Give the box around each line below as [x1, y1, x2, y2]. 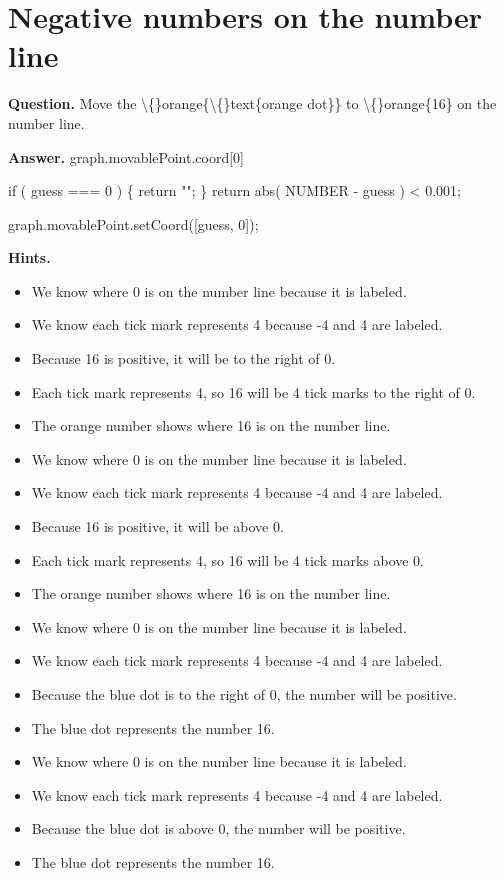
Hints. [8, 247, 51, 268]
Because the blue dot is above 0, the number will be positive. [31, 818, 406, 839]
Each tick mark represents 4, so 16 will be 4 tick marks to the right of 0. [31, 381, 476, 402]
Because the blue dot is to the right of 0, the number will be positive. [31, 684, 457, 704]
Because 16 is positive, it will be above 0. [31, 516, 284, 537]
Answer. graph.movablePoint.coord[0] [8, 146, 244, 167]
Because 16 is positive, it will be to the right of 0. [31, 348, 336, 369]
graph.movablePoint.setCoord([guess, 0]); [8, 213, 259, 234]
